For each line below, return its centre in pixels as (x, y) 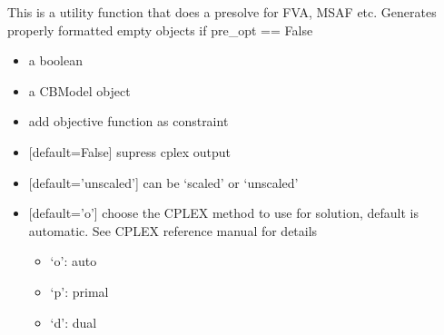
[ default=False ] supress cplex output (130, 151)
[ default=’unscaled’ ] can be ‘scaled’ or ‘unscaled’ (163, 182)
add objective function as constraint (128, 121)
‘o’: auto (74, 261)
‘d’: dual (74, 322)
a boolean (55, 60)
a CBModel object (79, 90)
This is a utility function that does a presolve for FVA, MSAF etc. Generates (222, 12)
